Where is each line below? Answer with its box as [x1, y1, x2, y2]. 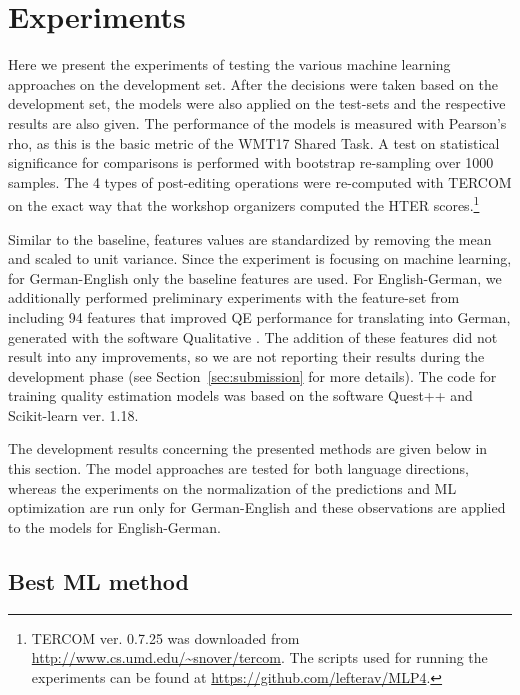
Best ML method [8, 565, 189, 596]
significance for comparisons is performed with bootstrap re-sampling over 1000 [8, 152, 494, 173]
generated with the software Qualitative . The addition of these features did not [8, 326, 498, 347]
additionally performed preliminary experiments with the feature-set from [8, 287, 460, 308]
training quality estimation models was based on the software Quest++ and [8, 385, 473, 406]
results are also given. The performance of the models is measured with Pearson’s [8, 112, 507, 133]
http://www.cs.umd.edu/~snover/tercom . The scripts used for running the [31, 647, 488, 668]
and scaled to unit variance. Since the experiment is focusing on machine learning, [8, 248, 512, 269]
